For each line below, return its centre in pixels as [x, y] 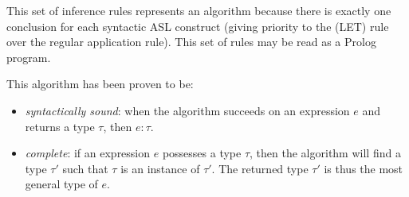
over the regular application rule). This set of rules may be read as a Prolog [191, 42]
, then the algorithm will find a [325, 153]
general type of [61, 184]
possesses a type [202, 153]
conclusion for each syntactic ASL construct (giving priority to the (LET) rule [198, 26]
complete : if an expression [88, 153]
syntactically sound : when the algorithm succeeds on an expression [187, 110]
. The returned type [260, 168]
